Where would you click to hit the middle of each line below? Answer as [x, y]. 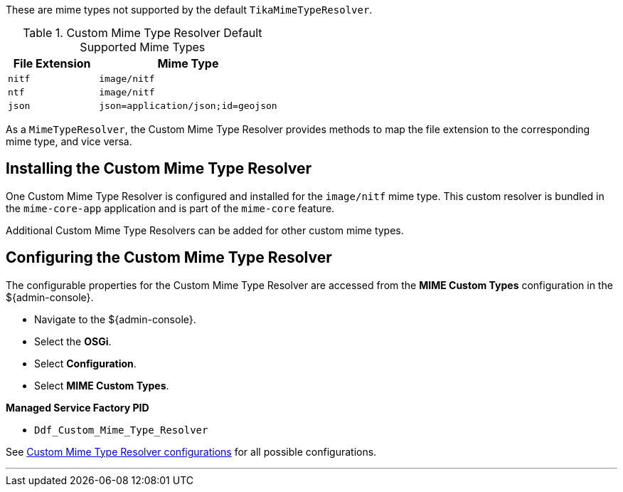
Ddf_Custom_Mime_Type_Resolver [121, 430]
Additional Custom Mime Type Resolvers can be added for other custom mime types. [205, 230]
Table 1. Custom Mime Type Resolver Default [143, 33]
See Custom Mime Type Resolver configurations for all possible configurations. [191, 451]
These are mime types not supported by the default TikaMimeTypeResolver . [189, 10]
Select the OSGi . [73, 341]
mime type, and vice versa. [69, 141]
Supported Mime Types [143, 47]
